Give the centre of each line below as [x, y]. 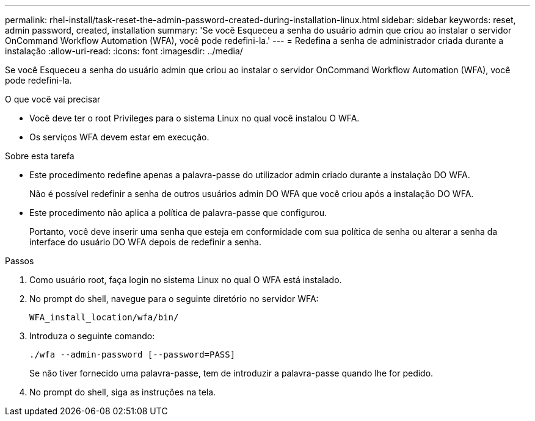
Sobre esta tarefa [40, 156]
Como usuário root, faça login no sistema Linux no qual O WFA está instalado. [186, 280]
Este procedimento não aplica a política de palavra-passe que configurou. [178, 213]
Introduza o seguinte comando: [92, 336]
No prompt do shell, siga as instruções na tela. [123, 392]
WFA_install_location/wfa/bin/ [104, 317]
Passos [20, 261]
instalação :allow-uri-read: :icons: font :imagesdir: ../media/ [124, 51]
